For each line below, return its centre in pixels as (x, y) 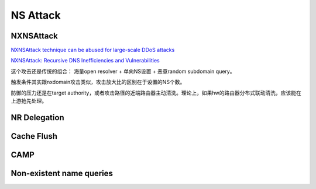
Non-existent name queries (62, 173)
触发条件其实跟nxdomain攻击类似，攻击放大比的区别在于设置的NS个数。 (98, 82)
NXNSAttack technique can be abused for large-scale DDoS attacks (93, 50)
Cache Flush (34, 136)
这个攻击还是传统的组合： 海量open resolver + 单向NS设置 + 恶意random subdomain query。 (123, 71)
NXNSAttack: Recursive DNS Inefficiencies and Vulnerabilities (85, 61)
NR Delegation (37, 118)
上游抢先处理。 (29, 101)
